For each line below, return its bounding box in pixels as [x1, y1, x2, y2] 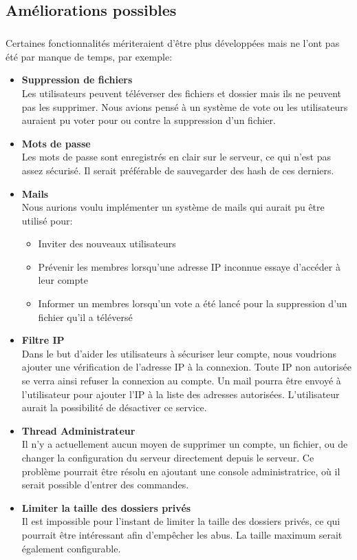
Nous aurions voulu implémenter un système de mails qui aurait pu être [21, 200, 325, 214]
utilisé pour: [21, 213, 73, 227]
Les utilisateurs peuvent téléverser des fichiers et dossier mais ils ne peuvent [21, 85, 342, 100]
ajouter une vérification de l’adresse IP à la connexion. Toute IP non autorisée [21, 360, 351, 374]
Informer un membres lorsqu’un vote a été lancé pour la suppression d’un [38, 296, 347, 311]
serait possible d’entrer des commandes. [21, 477, 189, 492]
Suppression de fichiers [21, 72, 133, 87]
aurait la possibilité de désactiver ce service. [21, 400, 207, 415]
